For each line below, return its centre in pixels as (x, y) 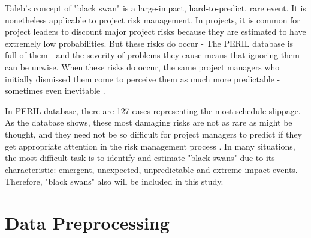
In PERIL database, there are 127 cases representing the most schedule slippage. (153, 110)
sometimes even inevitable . (55, 90)
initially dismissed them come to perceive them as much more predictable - (143, 78)
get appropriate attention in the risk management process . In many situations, (150, 146)
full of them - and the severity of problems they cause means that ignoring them (152, 55)
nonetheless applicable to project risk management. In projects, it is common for (153, 20)
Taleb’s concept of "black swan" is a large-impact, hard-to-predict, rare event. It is (155, 8)
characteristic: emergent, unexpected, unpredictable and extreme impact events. (151, 169)
